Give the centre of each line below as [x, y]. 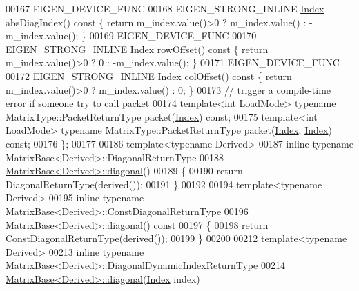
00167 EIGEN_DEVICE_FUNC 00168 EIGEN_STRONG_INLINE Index [165, 8]
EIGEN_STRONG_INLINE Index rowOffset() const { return [137, 49]
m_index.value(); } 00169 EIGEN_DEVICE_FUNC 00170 [131, 36]
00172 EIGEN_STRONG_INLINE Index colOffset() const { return [149, 76]
